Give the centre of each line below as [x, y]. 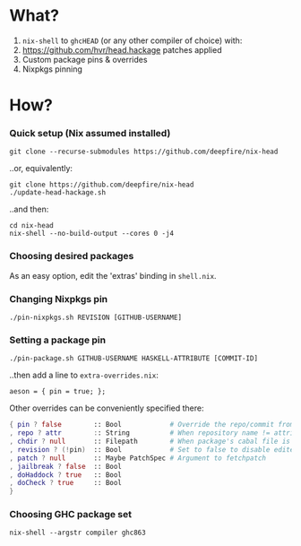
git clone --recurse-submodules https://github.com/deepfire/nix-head [144, 152]
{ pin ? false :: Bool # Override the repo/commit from [152, 425]
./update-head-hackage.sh [57, 193]
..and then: [29, 209]
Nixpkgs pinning [52, 69]
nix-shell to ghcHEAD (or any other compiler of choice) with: [132, 40]
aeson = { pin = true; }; [57, 392]
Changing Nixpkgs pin [59, 299]
